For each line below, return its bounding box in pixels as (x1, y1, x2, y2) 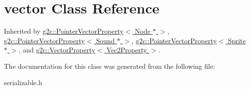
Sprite (228, 35, 246, 45)
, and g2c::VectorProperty (18, 45, 96, 55)
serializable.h (4, 77, 42, 87)
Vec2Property (106, 45, 147, 55)
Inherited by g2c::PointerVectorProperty (4, 26, 124, 36)
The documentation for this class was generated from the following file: (4, 61, 215, 71)
